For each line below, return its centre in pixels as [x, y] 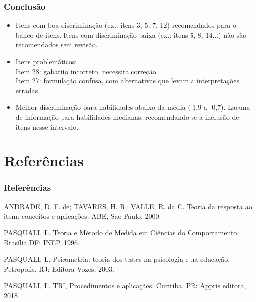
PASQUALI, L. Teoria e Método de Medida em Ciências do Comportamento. [122, 232]
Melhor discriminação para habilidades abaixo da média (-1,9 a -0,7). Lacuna [133, 107]
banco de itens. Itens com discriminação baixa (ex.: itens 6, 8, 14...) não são [131, 35]
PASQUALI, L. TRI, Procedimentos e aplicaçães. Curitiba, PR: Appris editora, [125, 285]
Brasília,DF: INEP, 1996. [42, 242]
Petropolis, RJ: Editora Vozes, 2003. [59, 268]
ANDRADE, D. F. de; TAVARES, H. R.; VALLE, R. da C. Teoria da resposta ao [128, 206]
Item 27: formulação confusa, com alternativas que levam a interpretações [128, 81]
